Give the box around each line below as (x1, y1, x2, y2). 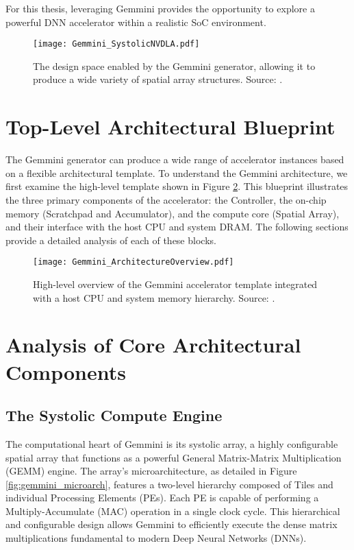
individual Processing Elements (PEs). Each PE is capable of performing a (5, 490, 319, 505)
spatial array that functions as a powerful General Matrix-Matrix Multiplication (5, 450, 342, 464)
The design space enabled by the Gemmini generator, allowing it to (33, 58, 316, 73)
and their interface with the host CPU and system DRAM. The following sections (5, 219, 349, 234)
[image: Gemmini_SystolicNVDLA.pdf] (33, 39, 200, 49)
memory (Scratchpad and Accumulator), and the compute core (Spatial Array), (5, 206, 340, 220)
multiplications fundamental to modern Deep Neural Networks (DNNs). (5, 531, 307, 545)
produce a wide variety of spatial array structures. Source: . (33, 72, 283, 86)
